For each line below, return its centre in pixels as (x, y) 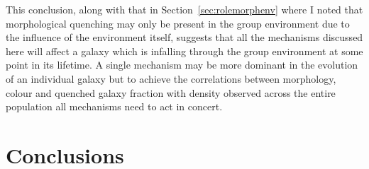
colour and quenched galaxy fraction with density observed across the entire (171, 92)
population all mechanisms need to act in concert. (114, 106)
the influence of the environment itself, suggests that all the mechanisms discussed (184, 37)
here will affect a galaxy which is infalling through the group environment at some (184, 51)
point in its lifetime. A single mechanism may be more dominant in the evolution (182, 65)
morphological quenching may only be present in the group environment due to (178, 23)
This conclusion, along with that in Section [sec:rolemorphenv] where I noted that (184, 9)
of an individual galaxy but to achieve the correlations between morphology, (171, 78)
